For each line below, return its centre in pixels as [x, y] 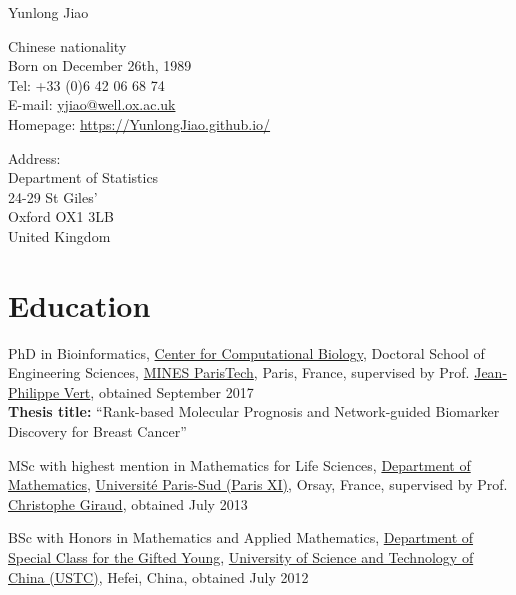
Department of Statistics [83, 177]
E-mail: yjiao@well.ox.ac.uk [92, 104]
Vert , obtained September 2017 [158, 391]
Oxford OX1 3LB [61, 216]
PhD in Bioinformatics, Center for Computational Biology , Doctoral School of [246, 352]
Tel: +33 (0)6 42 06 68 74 [86, 84]
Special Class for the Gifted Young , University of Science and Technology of [241, 557]
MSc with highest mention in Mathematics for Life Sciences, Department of [239, 464]
